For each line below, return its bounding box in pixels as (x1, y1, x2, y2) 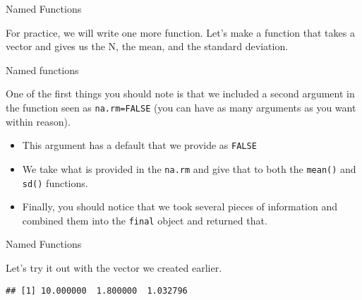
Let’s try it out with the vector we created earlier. (6, 260, 222, 275)
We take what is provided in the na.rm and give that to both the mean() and (22, 161, 356, 176)
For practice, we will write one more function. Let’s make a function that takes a (6, 25, 355, 40)
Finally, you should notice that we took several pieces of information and (22, 199, 337, 214)
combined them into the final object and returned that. (22, 212, 267, 227)
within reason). (6, 114, 71, 128)
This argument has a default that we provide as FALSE (22, 138, 257, 152)
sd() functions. (22, 175, 88, 190)
